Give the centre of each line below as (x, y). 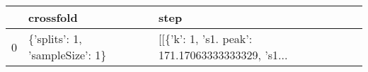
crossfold (53, 17)
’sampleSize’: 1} (68, 55)
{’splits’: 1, (55, 38)
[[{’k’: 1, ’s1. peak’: (206, 38)
